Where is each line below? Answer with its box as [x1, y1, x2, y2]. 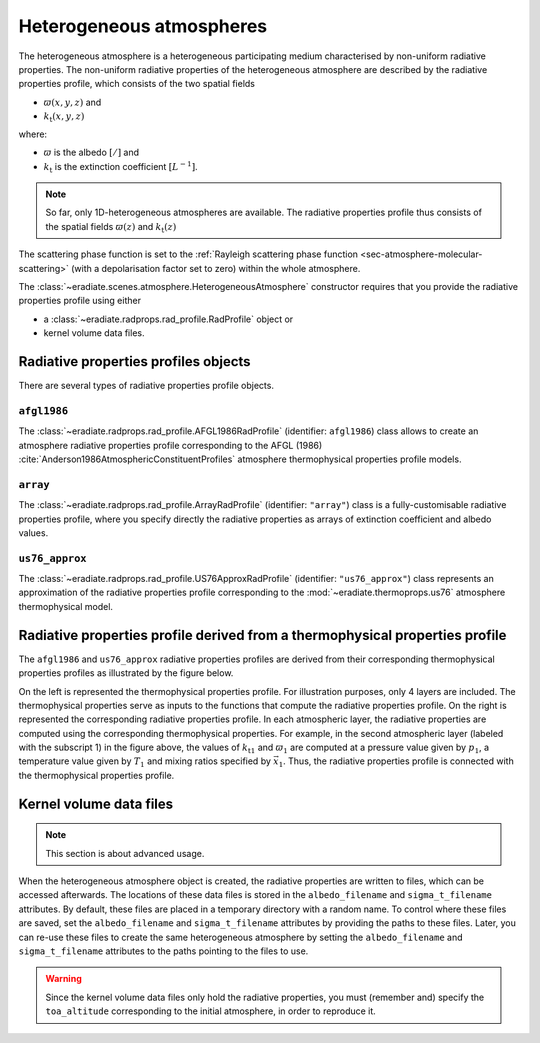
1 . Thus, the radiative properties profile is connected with [278, 755, 514, 770]
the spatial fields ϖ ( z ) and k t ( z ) [45, 220, 177, 235]
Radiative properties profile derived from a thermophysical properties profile [18, 626, 507, 644]
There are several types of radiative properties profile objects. [18, 380, 275, 392]
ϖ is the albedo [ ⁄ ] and [43, 146, 140, 159]
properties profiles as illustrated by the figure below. [18, 667, 234, 679]
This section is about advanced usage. [45, 847, 205, 859]
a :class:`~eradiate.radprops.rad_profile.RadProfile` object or [43, 313, 294, 325]
